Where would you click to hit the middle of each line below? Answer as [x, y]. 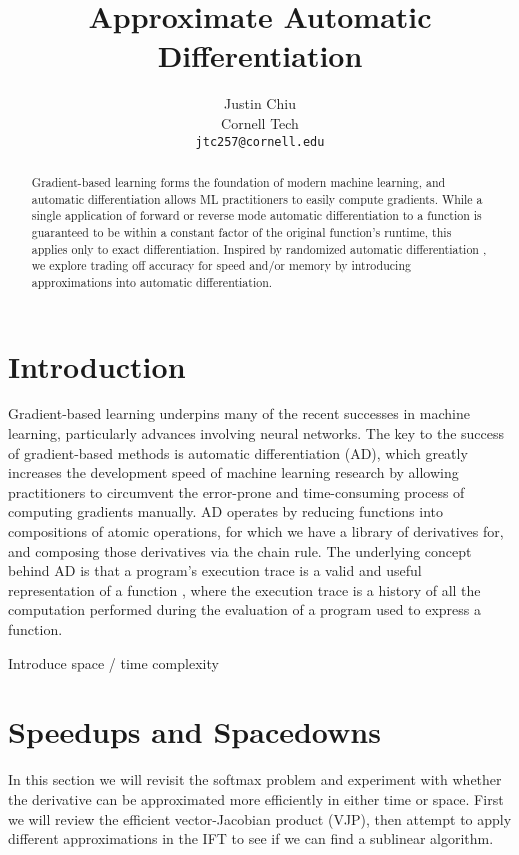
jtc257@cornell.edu [260, 141]
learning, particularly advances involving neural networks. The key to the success [256, 433]
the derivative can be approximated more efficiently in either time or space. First [256, 798]
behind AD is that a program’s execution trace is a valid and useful [215, 570]
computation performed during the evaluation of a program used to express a [244, 609]
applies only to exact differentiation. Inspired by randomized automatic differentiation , [259, 248]
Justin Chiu [260, 103]
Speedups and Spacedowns [194, 731]
